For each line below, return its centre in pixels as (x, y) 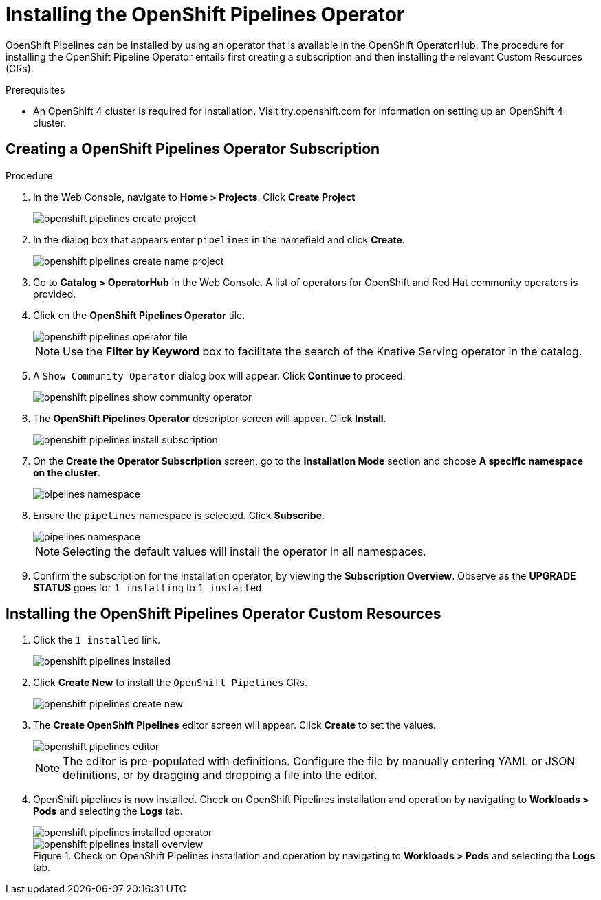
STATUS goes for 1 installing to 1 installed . (149, 587)
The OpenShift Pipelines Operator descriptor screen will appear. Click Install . (210, 418)
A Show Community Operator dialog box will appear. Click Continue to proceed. (219, 375)
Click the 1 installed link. (97, 640)
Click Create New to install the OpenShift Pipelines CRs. (171, 683)
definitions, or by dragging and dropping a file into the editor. (220, 775)
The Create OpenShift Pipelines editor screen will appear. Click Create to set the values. (234, 725)
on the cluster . (67, 472)
